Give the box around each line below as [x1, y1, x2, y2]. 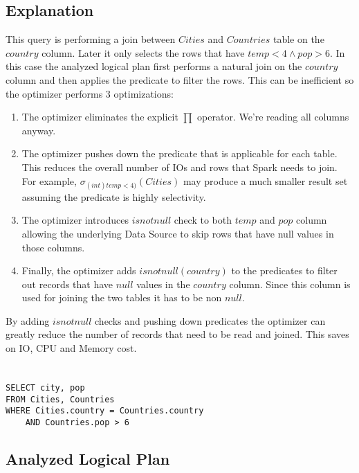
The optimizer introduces [21, 213, 129, 227]
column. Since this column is [229, 276, 351, 291]
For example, [21, 173, 77, 188]
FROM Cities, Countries [6, 394, 115, 404]
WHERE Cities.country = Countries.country [6, 406, 204, 416]
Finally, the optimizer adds [21, 263, 136, 278]
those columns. [21, 240, 85, 254]
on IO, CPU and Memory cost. [6, 341, 137, 355]
